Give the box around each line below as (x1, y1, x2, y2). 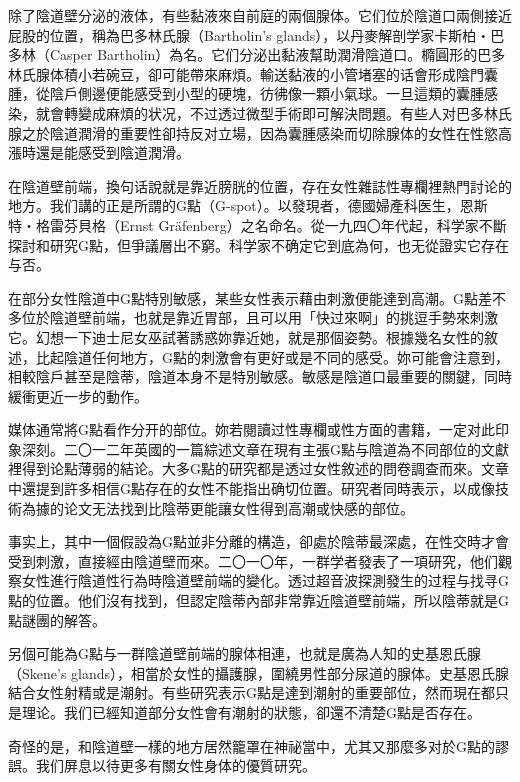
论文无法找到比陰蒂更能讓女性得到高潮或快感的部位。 (63, 497, 414, 518)
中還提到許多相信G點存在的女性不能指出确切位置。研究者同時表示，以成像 (8, 478, 495, 499)
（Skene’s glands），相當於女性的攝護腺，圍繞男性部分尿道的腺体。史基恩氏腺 (8, 662, 510, 683)
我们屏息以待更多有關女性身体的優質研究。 (35, 755, 316, 776)
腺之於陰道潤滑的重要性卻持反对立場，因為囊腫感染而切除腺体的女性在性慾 (8, 122, 498, 143)
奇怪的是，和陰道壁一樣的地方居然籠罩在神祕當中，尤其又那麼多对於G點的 (8, 735, 495, 756)
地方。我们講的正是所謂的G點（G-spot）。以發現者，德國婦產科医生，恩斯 (8, 195, 488, 216)
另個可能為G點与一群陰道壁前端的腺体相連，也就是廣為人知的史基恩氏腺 (8, 643, 481, 664)
